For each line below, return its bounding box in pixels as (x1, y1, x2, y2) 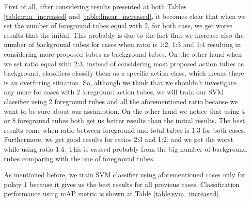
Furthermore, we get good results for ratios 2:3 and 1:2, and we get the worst (4, 134, 233, 144)
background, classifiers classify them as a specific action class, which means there (4, 68, 244, 78)
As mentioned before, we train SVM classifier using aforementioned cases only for (4, 170, 246, 180)
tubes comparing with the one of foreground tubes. (4, 153, 155, 163)
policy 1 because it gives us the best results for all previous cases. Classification (4, 179, 240, 189)
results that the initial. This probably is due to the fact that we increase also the (4, 30, 244, 40)
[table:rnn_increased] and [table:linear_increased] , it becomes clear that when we (4, 11, 246, 21)
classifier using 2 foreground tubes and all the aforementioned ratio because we (4, 96, 238, 106)
